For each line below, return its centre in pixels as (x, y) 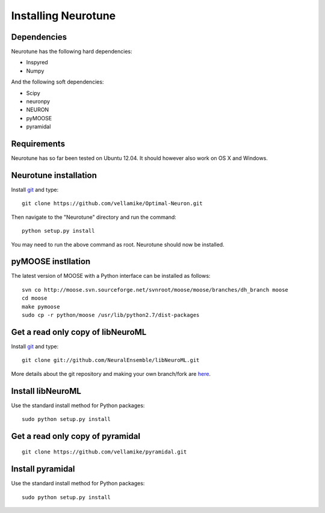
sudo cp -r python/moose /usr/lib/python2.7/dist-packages (111, 315)
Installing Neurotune (63, 16)
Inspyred (37, 63)
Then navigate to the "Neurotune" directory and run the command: (94, 217)
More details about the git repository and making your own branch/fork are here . (111, 373)
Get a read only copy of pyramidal (76, 436)
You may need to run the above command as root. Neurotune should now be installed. (118, 244)
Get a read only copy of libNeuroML (79, 332)
